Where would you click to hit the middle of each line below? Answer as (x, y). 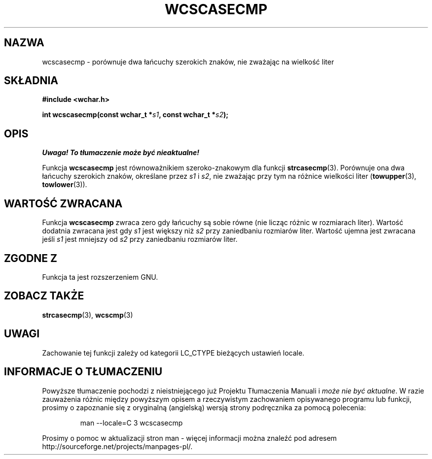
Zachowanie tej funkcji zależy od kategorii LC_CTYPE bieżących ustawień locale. (173, 353)
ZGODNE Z (31, 258)
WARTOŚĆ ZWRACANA (63, 203)
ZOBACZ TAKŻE (44, 296)
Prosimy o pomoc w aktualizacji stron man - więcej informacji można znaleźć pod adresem (189, 438)
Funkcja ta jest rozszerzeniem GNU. (100, 277)
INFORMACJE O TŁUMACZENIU (83, 372)
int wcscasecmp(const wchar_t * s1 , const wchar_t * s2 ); (135, 115)
